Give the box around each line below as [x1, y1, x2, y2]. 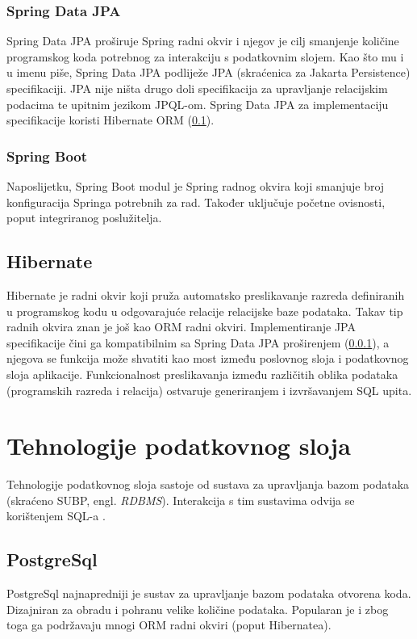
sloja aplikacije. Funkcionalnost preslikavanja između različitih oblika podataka [6, 365, 398, 382]
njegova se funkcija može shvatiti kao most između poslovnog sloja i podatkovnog [6, 350, 409, 367]
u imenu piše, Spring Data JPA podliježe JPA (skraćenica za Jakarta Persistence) [6, 64, 411, 81]
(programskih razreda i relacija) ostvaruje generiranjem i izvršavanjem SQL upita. [6, 381, 412, 398]
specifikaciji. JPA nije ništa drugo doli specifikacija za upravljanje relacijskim [6, 80, 388, 96]
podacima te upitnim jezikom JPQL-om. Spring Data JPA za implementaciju [6, 95, 389, 112]
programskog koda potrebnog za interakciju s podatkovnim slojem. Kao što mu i [6, 48, 404, 65]
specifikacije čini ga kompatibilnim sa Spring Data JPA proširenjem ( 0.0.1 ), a [6, 334, 390, 351]
